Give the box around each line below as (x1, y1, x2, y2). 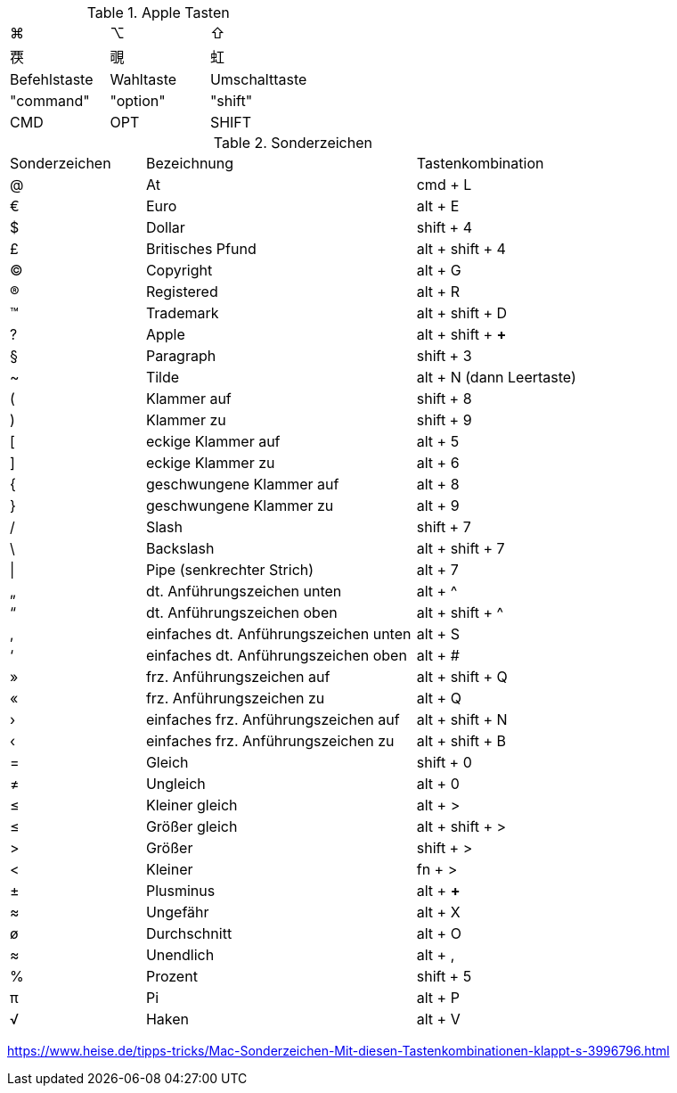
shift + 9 (416, 411, 472, 429)
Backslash (145, 539, 215, 557)
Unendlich (145, 946, 215, 964)
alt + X (416, 903, 461, 921)
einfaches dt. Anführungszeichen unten (145, 625, 412, 643)
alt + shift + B (416, 732, 507, 750)
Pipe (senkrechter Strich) (145, 561, 314, 579)
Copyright (145, 261, 213, 279)
